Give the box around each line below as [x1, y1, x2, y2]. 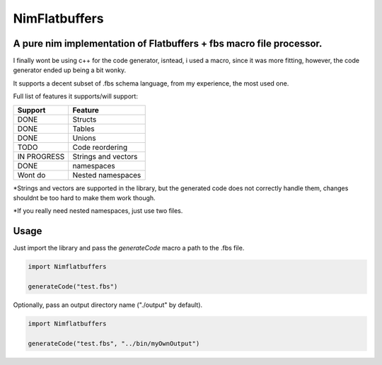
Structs [72, 114, 97, 124]
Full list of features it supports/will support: [13, 92, 138, 100]
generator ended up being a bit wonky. [13, 66, 127, 74]
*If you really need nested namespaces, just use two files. [13, 207, 183, 215]
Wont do [17, 170, 46, 180]
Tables [72, 124, 95, 134]
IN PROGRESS [17, 151, 65, 161]
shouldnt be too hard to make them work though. [13, 194, 156, 202]
